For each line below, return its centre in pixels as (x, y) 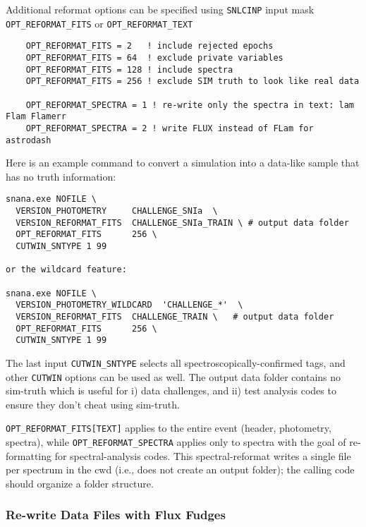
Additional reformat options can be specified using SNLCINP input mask (160, 9)
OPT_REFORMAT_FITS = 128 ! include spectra (129, 69)
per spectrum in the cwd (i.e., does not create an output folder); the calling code (180, 470)
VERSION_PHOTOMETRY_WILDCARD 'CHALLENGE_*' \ (129, 305)
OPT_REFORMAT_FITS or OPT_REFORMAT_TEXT (99, 23)
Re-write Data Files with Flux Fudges (116, 515)
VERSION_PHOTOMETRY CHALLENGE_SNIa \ (117, 211)
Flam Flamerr (36, 117)
